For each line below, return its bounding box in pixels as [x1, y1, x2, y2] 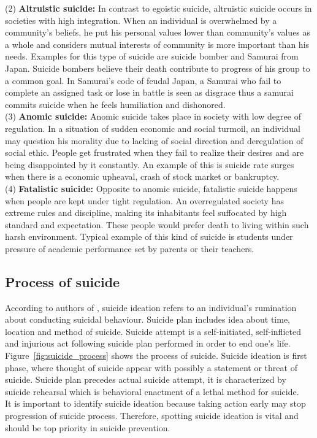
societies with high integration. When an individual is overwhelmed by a [5, 13, 277, 26]
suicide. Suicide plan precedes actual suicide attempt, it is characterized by [5, 373, 286, 386]
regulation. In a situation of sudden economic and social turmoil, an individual [5, 121, 300, 134]
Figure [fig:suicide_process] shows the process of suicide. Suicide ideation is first [5, 349, 307, 362]
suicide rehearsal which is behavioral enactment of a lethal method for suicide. [5, 385, 299, 398]
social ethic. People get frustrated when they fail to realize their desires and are [5, 146, 304, 159]
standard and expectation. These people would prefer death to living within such [5, 218, 309, 231]
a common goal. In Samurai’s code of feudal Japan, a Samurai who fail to [5, 74, 281, 86]
